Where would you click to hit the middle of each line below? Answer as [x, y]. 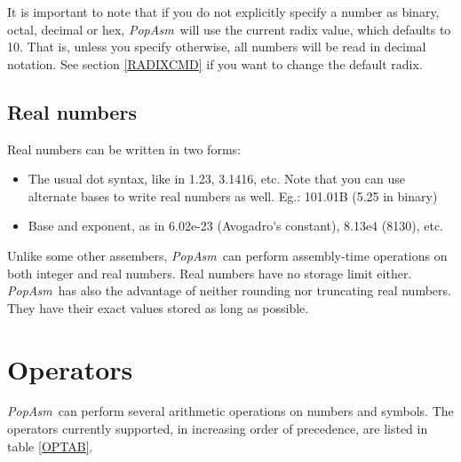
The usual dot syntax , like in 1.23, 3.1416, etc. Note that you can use [216, 179]
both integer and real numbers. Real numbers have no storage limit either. [210, 273]
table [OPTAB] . [50, 446]
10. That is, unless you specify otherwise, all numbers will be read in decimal [217, 47]
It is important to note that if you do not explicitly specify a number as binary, [223, 12]
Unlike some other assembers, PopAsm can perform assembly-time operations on [227, 255]
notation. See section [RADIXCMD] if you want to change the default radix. [215, 63]
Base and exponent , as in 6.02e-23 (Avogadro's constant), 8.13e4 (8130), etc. [235, 226]
